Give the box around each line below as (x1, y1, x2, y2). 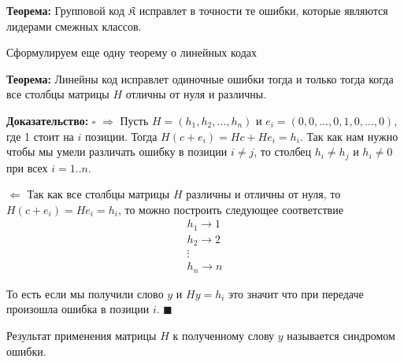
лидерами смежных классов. (6, 17, 142, 34)
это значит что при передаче (228, 285, 364, 301)
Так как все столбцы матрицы (27, 186, 170, 202)
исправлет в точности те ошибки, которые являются (139, 2, 388, 18)
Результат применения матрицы (6, 327, 157, 344)
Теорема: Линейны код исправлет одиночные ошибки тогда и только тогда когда (6, 70, 394, 87)
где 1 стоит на (6, 127, 74, 144)
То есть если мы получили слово (6, 285, 164, 301)
